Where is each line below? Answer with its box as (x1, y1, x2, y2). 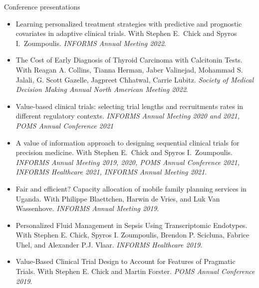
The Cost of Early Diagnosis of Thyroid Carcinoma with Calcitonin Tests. (15, 54, 243, 65)
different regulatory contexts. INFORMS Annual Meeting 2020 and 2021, (15, 110, 240, 121)
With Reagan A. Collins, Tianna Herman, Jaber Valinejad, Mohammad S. (15, 64, 243, 74)
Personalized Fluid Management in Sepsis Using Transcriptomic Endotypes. (15, 219, 248, 230)
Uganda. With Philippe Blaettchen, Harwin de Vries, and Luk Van (15, 193, 220, 203)
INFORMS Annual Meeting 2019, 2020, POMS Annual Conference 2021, (15, 156, 240, 167)
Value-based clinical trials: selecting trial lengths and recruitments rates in (15, 100, 244, 111)
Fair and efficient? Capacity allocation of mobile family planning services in (15, 183, 247, 193)
